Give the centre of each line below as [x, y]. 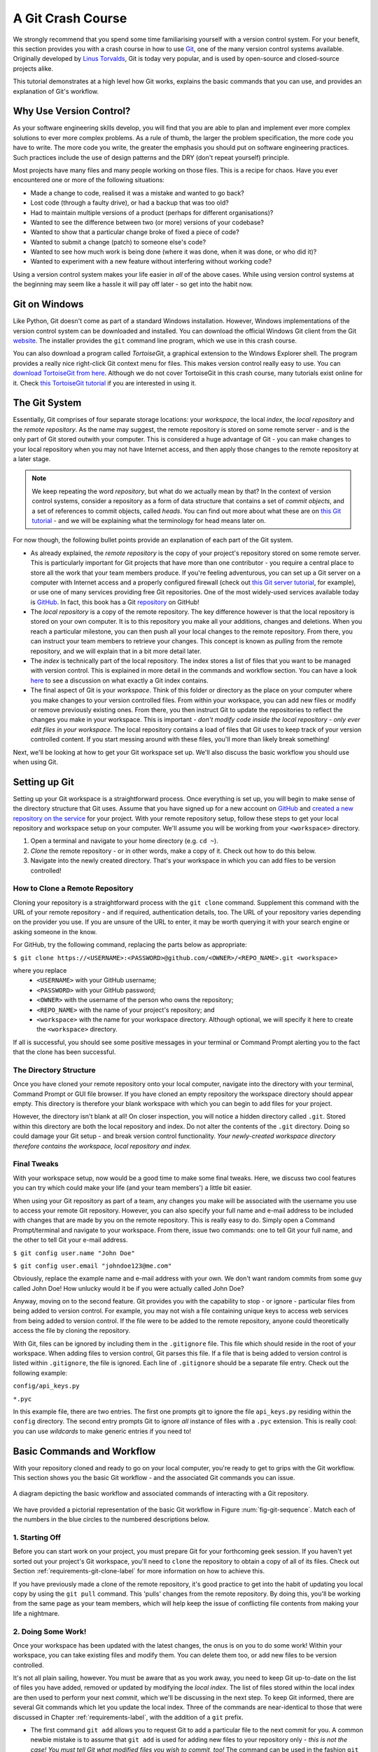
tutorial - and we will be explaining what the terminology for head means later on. [149, 520]
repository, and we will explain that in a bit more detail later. [116, 651]
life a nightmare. [36, 1613]
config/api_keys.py [46, 1386]
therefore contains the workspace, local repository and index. [102, 1146]
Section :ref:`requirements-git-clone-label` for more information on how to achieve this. [139, 1571]
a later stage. [32, 458]
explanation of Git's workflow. [56, 91]
